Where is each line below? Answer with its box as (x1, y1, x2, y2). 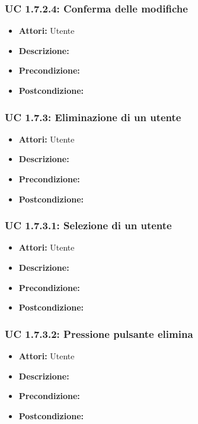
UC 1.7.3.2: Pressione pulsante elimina (5, 326, 193, 341)
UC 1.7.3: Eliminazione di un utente (5, 109, 181, 124)
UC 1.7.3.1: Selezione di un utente (5, 218, 172, 233)
